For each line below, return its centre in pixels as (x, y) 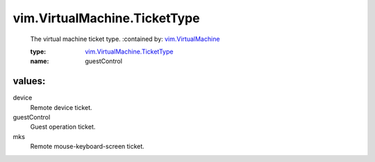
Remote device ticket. (61, 107)
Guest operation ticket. (63, 127)
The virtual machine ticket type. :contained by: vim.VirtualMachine (125, 39)
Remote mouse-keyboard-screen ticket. (87, 147)
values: (29, 81)
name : (40, 61)
